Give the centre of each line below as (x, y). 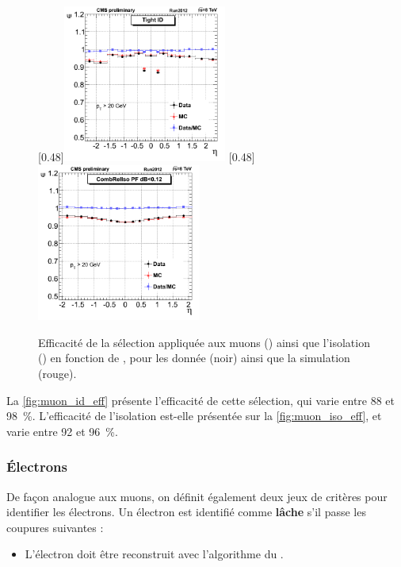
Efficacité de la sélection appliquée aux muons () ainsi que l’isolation (204, 342)
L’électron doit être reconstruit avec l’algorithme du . (154, 554)
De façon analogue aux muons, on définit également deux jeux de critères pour (197, 496)
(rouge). (57, 373)
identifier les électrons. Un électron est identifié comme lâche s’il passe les (186, 512)
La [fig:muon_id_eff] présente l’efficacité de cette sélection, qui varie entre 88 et (201, 400)
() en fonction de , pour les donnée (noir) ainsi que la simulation (194, 358)
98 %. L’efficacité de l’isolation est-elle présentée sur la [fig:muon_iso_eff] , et (194, 416)
